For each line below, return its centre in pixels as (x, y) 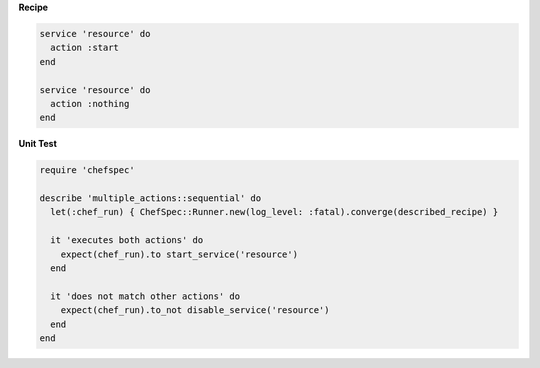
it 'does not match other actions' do (145, 296)
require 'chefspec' (87, 170)
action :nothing (90, 103)
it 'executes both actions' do (127, 240)
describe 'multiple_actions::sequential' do (150, 198)
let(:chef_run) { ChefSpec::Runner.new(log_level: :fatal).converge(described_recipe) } (274, 212)
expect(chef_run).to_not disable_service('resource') (195, 310)
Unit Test (37, 144)
